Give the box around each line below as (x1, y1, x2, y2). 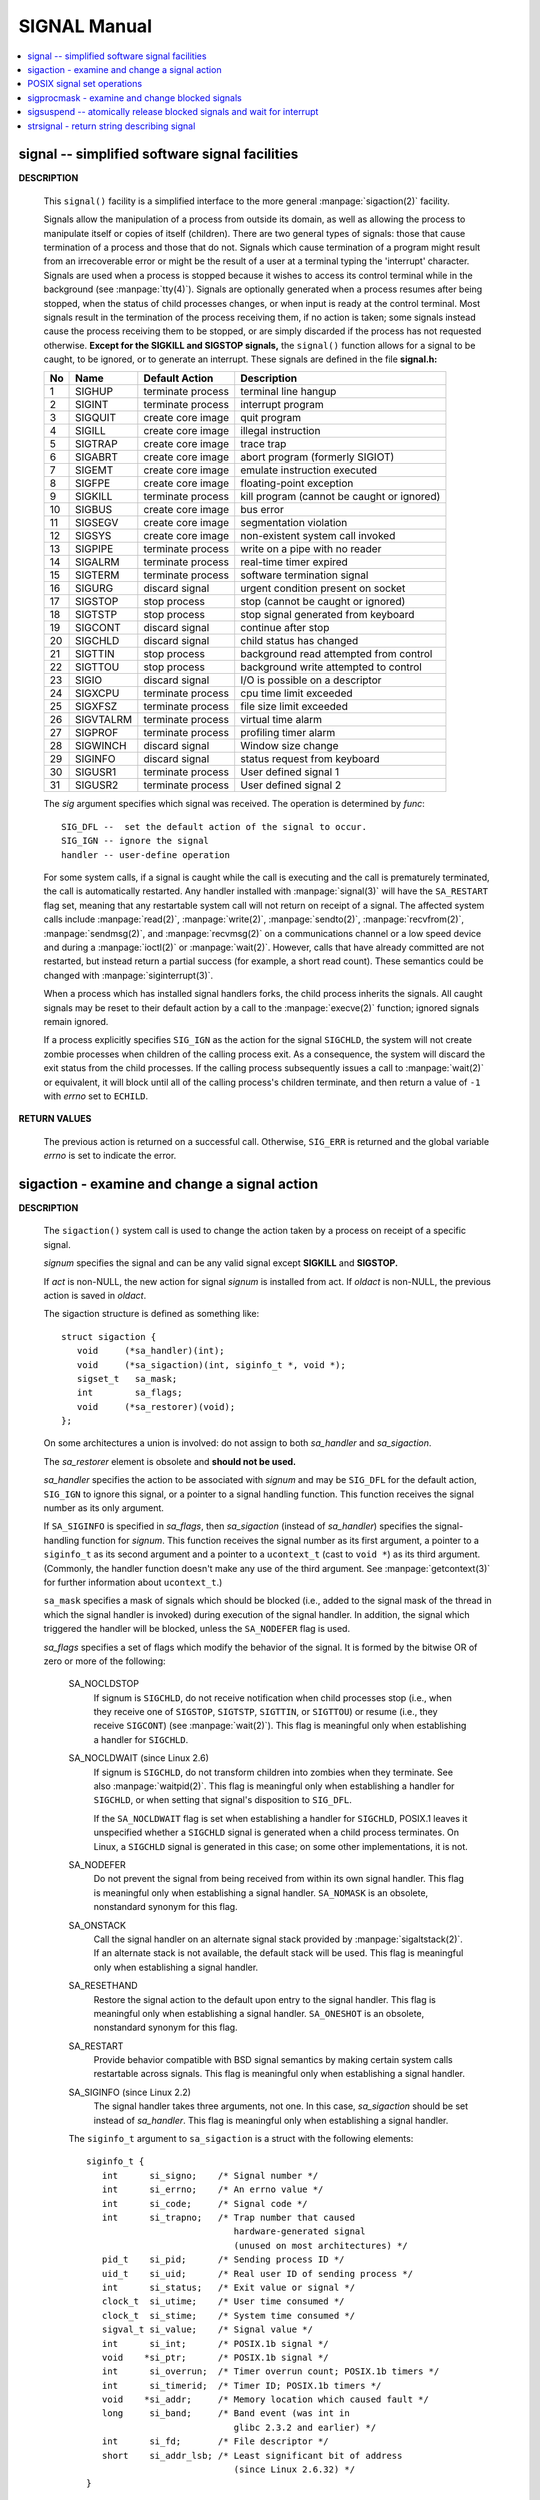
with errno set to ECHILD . (43, 1090, 149, 1102)
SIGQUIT (75, 411, 117, 425)
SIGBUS (75, 503, 113, 517)
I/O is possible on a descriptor (240, 673, 382, 687)
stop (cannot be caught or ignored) (240, 595, 406, 609)
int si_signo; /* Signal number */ (101, 2170, 319, 2181)
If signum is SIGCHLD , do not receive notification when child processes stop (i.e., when (93, 1691, 452, 1704)
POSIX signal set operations (27, 78, 143, 90)
